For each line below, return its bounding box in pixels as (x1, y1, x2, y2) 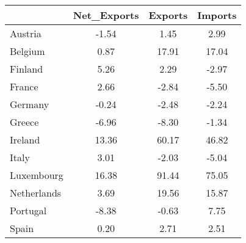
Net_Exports (73, 8, 139, 22)
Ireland (10, 132, 40, 147)
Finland (10, 62, 43, 76)
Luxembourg (10, 168, 63, 182)
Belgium (10, 44, 45, 58)
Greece (10, 115, 39, 129)
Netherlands (10, 186, 62, 200)
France (10, 79, 38, 93)
